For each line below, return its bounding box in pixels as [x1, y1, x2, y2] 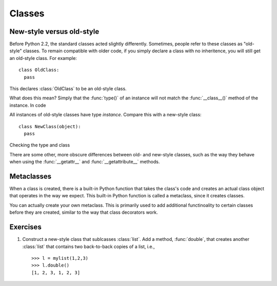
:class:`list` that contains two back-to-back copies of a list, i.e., [22, 243, 155, 250]
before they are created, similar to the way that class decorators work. [9, 209, 159, 215]
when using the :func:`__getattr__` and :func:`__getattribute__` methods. [9, 159, 160, 165]
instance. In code [9, 102, 46, 108]
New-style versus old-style [9, 27, 100, 36]
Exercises [9, 223, 42, 232]
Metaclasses [9, 172, 52, 180]
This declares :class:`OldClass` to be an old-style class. [9, 86, 127, 92]
